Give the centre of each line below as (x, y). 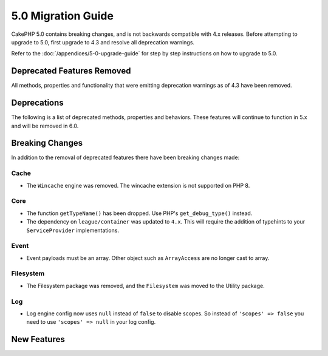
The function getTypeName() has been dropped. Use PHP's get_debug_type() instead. (139, 213)
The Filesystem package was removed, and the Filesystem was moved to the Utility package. (146, 286)
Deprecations (37, 103)
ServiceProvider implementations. (73, 230)
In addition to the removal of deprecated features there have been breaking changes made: (125, 157)
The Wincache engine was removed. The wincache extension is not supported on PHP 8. (138, 185)
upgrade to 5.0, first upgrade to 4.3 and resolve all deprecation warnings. (103, 42)
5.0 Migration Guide (62, 16)
